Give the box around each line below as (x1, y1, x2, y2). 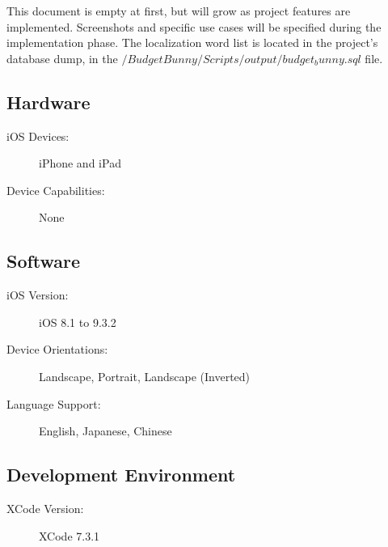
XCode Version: (6, 499, 84, 516)
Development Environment (6, 462, 236, 487)
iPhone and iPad (39, 155, 121, 172)
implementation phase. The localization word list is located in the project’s (6, 34, 378, 51)
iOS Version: (6, 286, 69, 303)
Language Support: (6, 395, 101, 412)
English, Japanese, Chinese (39, 422, 172, 439)
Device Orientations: (6, 341, 108, 358)
